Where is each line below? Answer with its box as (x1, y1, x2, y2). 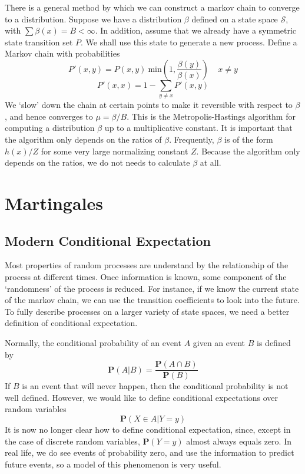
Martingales (5, 191, 103, 215)
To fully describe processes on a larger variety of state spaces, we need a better (5, 305, 290, 317)
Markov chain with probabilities (5, 47, 120, 60)
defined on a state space (191, 12, 278, 25)
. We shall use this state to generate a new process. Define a (81, 35, 297, 48)
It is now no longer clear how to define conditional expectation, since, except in (5, 423, 291, 436)
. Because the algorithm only (196, 144, 300, 157)
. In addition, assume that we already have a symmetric (95, 24, 297, 37)
